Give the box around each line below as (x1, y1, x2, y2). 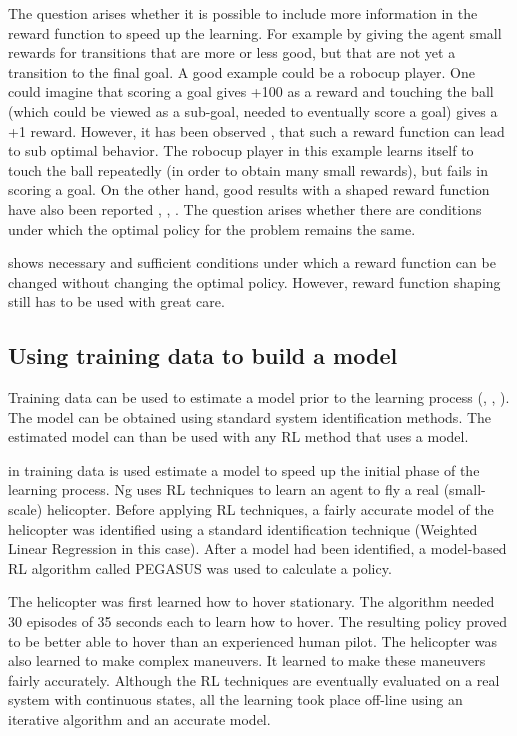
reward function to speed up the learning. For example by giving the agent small (8, 22, 502, 43)
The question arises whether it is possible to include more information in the (8, 3, 478, 23)
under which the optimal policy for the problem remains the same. (8, 218, 416, 239)
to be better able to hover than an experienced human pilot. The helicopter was (8, 630, 498, 651)
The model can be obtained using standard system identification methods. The (8, 406, 492, 427)
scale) (8, 499, 43, 520)
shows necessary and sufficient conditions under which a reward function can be (8, 252, 496, 273)
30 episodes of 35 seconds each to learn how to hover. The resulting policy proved (8, 611, 508, 632)
